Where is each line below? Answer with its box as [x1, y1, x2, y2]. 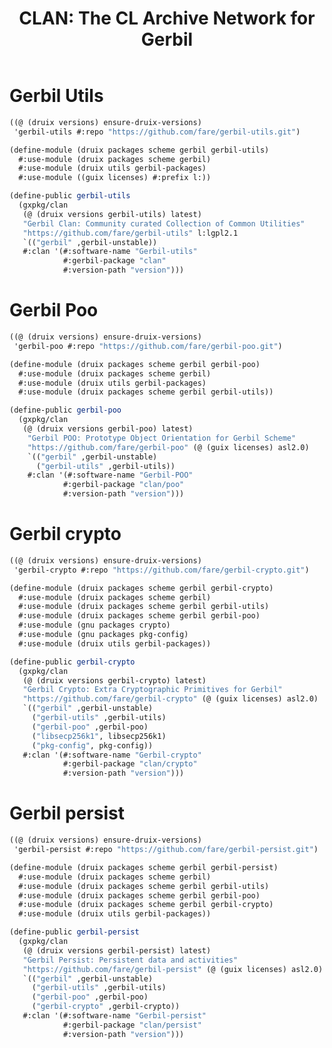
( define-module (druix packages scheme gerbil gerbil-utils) [9, 145, 270, 155]
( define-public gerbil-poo [9, 405, 122, 416]
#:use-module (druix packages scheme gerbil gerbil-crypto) [18, 900, 274, 910]
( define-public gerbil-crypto [9, 657, 136, 667]
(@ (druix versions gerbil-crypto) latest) [22, 675, 207, 686]
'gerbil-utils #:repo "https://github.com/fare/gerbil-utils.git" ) [13, 127, 301, 137]
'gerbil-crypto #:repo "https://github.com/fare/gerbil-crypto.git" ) [13, 565, 310, 575]
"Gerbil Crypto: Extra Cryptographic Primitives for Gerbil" [22, 685, 283, 695]
